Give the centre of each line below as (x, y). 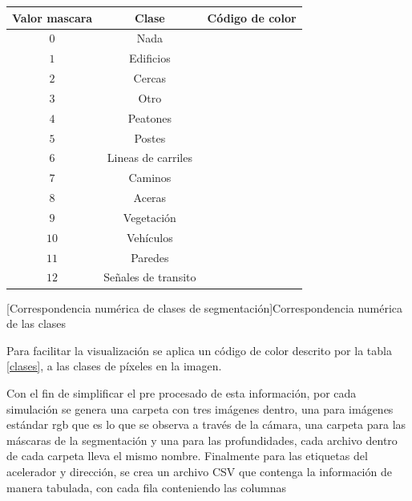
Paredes (150, 257)
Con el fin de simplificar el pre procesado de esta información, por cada (182, 392)
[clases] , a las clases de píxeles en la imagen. (114, 366)
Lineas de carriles (149, 158)
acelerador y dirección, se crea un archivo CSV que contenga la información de (199, 471)
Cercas (150, 78)
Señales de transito (150, 277)
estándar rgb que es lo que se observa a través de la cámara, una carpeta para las (206, 424)
